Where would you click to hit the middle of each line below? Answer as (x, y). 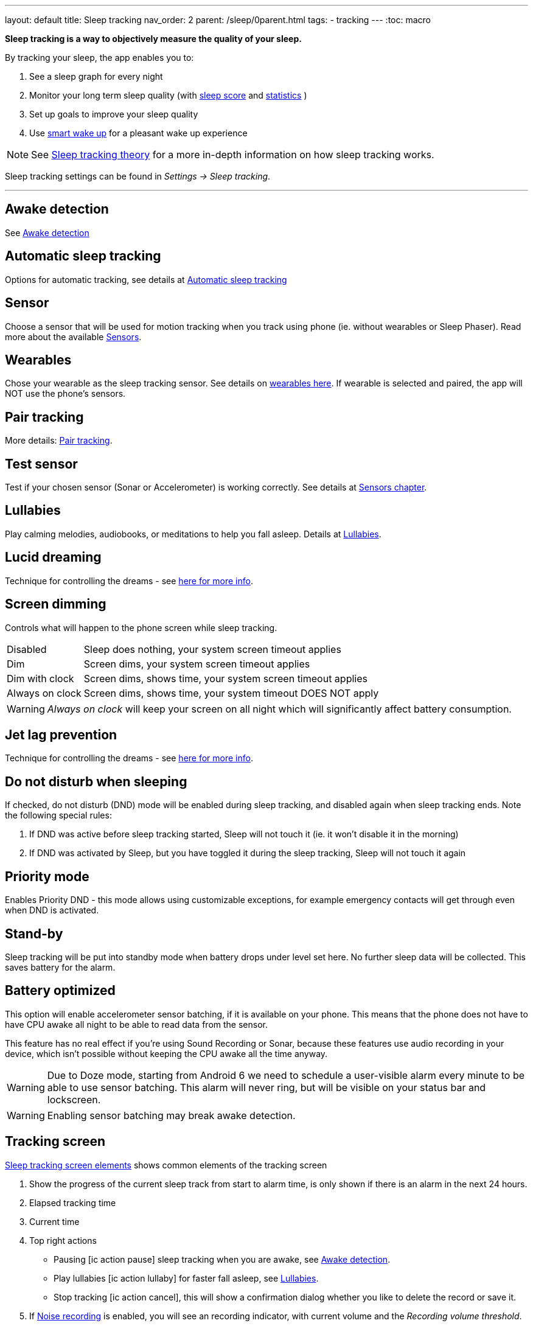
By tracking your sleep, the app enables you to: (99, 58)
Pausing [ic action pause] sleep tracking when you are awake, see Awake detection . (222, 1259)
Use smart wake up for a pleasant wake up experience (138, 133)
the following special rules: (58, 815)
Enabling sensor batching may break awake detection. (171, 1115)
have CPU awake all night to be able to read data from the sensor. (136, 1024)
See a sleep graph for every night (96, 76)
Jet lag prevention (61, 735)
